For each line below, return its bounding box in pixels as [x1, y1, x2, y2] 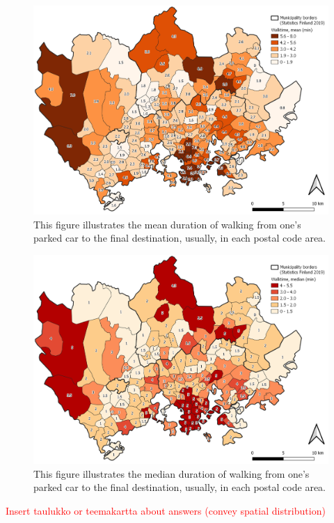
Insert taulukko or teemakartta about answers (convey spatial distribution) [6, 503, 326, 517]
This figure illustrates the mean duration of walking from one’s [33, 217, 301, 231]
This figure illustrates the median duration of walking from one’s [33, 466, 310, 481]
